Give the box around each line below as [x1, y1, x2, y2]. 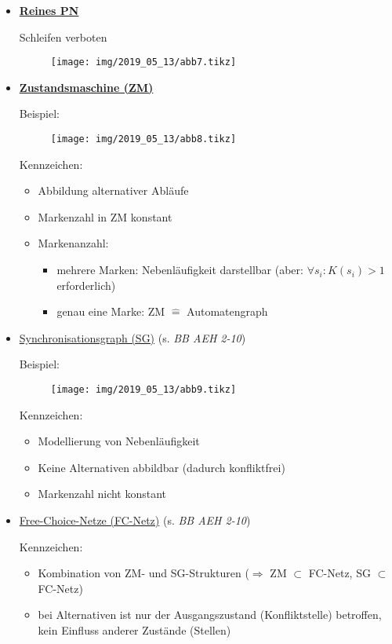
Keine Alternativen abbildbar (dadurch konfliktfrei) [38, 459, 285, 475]
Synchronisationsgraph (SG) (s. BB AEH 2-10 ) [19, 329, 246, 346]
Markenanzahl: [38, 235, 109, 251]
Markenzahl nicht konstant [38, 485, 167, 502]
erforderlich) [56, 276, 116, 293]
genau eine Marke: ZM [56, 303, 165, 320]
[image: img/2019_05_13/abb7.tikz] [50, 57, 237, 68]
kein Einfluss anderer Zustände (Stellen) [38, 622, 231, 639]
